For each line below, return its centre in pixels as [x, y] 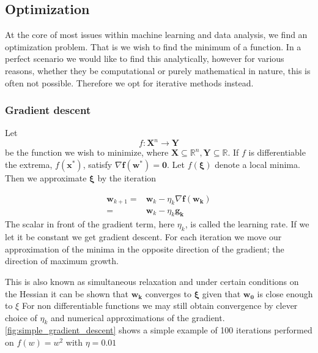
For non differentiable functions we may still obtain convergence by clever [160, 306]
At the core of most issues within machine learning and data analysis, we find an [156, 35]
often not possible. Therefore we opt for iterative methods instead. [129, 82]
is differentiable [277, 152]
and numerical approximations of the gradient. [138, 317]
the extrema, [29, 165]
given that [221, 293]
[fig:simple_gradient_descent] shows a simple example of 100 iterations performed [159, 330]
